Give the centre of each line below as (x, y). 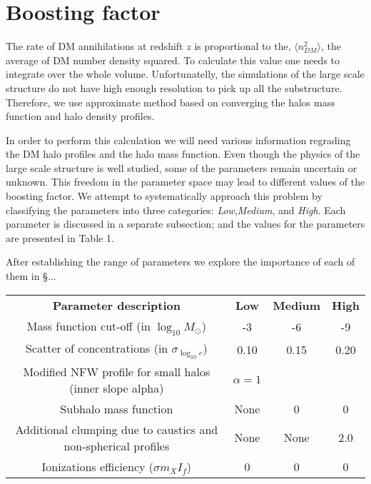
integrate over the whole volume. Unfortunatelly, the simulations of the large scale (185, 74)
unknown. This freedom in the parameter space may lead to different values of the (185, 182)
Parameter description (116, 305)
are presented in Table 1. (60, 237)
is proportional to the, (243, 46)
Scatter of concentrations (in (97, 348)
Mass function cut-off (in (88, 326)
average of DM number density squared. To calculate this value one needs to (173, 60)
